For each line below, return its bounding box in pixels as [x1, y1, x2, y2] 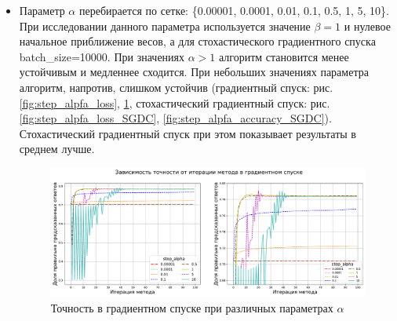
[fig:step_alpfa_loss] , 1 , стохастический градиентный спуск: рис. [19, 94, 330, 111]
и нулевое [344, 17, 391, 34]
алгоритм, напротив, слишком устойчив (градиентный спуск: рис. [19, 78, 333, 95]
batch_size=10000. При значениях [19, 48, 185, 64]
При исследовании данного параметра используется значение [19, 17, 311, 34]
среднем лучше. [19, 140, 95, 157]
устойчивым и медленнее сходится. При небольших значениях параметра [19, 64, 369, 80]
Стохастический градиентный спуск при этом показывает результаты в [19, 125, 356, 141]
